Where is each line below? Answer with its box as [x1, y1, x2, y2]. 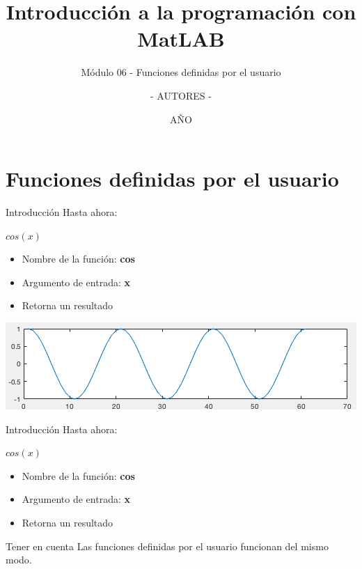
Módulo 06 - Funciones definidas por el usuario [81, 65, 281, 79]
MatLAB [137, 24, 225, 53]
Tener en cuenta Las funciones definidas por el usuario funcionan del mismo [6, 538, 329, 553]
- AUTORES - [150, 88, 212, 102]
